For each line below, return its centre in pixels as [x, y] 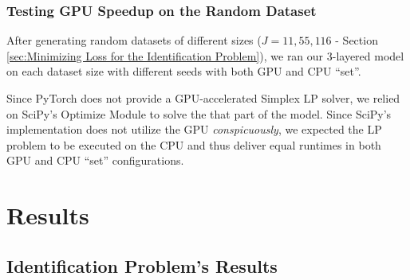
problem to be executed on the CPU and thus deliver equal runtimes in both [194, 144]
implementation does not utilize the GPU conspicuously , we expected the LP [194, 129]
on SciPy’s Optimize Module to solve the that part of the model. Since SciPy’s [199, 113]
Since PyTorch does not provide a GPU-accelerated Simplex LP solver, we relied [203, 98]
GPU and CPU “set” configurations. [95, 160]
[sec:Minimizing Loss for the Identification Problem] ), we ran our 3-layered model [205, 55]
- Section [357, 40]
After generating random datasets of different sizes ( [134, 40]
